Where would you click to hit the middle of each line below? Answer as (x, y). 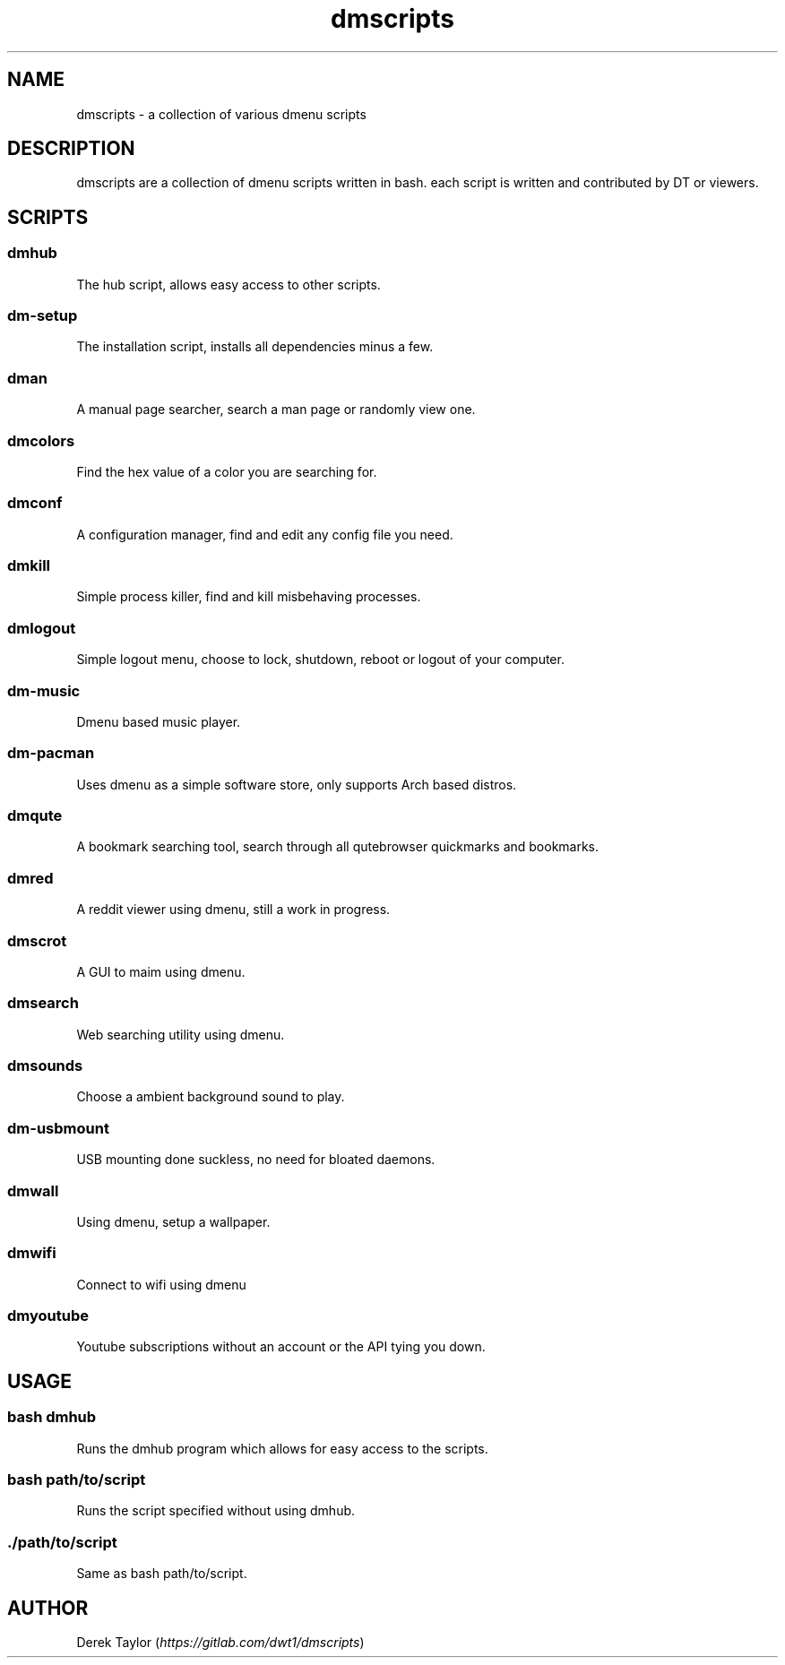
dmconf (35, 503)
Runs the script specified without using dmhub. (216, 1511)
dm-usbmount (58, 1128)
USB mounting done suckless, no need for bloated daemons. (256, 1160)
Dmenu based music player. (159, 721)
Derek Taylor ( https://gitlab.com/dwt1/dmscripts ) (220, 1642)
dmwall (33, 1191)
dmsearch (43, 1003)
